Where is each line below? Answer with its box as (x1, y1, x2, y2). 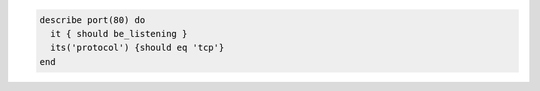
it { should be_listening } (50, 28, 188, 39)
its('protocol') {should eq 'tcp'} (50, 42, 225, 54)
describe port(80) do (39, 14, 146, 25)
